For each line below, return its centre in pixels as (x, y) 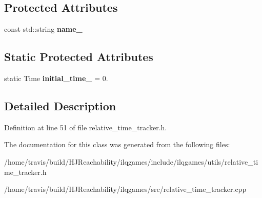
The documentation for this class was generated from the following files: (117, 144)
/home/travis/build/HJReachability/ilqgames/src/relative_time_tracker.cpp (125, 189)
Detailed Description (60, 105)
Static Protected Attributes (79, 57)
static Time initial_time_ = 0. (56, 78)
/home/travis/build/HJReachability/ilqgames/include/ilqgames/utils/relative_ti (131, 161)
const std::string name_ (43, 29)
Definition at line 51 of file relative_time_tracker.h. (86, 127)
